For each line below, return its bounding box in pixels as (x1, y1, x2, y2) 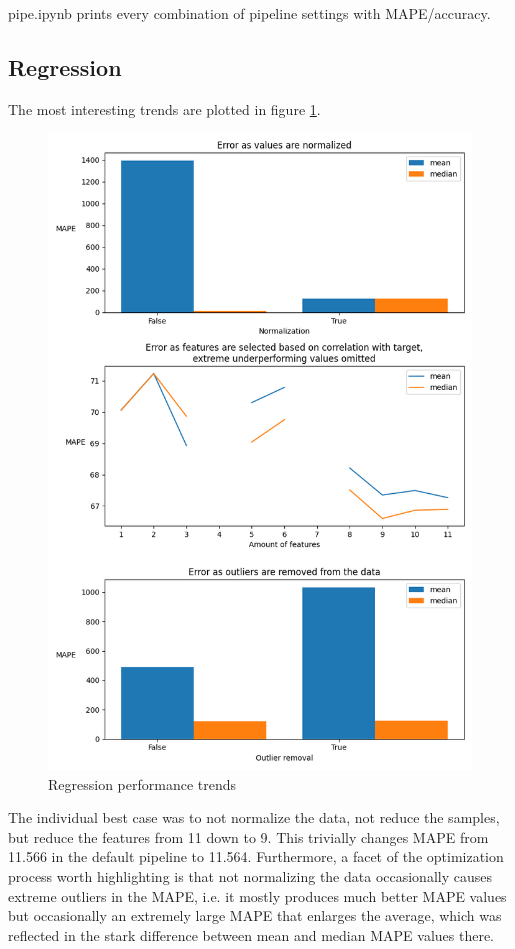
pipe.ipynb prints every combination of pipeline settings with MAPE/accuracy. (8, 3, 491, 23)
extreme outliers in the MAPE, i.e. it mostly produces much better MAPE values (8, 885, 507, 906)
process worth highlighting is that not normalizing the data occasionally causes (8, 865, 492, 886)
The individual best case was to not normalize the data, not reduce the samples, (8, 807, 500, 828)
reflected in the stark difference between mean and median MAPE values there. (8, 924, 494, 945)
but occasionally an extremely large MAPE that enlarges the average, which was (8, 905, 502, 926)
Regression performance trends (48, 773, 237, 794)
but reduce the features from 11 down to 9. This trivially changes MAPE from (8, 826, 489, 847)
